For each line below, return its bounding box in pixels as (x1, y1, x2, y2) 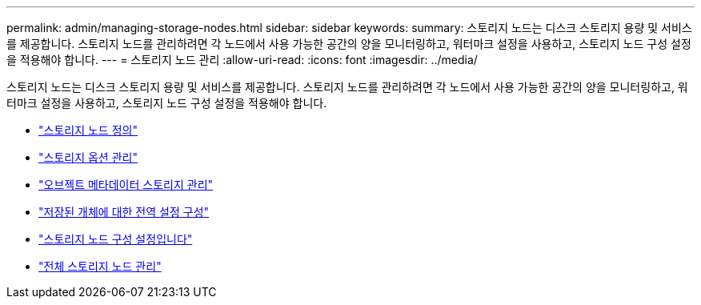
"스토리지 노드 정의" (38, 123, 138, 137)
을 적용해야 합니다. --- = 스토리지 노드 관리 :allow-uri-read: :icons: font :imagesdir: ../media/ (6, 53, 478, 66)
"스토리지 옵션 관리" (38, 150, 138, 164)
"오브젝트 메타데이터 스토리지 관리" (38, 178, 214, 191)
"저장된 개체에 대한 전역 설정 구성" (38, 205, 210, 219)
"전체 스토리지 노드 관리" (38, 259, 162, 273)
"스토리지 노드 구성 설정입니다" (38, 232, 193, 246)
